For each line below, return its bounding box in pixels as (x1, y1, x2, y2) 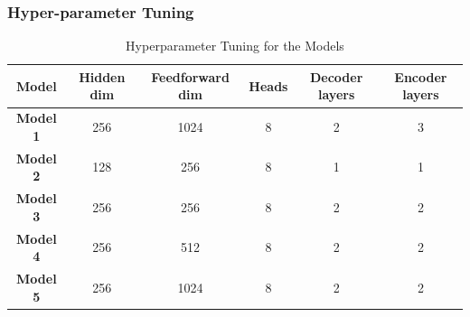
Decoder (309, 67, 363, 86)
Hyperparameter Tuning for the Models (126, 36, 344, 55)
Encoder (394, 67, 447, 86)
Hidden (79, 67, 126, 86)
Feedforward (151, 67, 230, 86)
